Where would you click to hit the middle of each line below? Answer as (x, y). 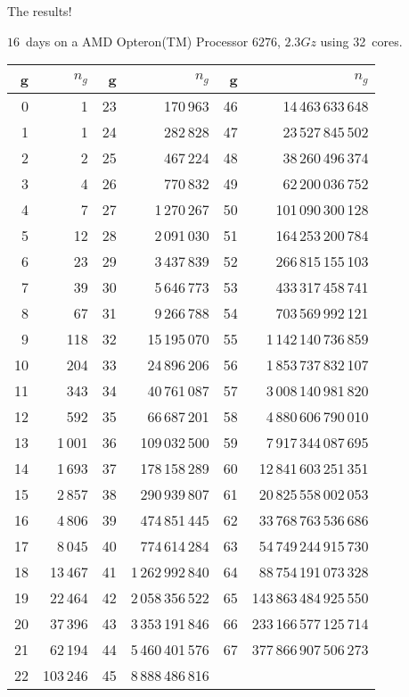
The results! (40, 11)
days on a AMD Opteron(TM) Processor (137, 41)
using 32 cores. (361, 41)
